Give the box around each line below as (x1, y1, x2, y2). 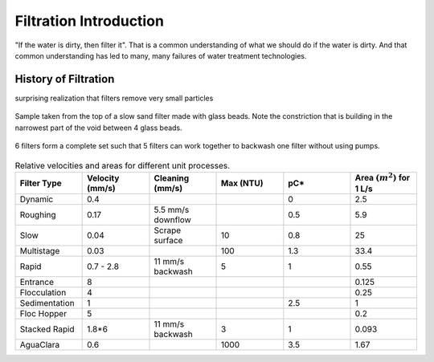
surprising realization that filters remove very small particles (14, 93, 214, 103)
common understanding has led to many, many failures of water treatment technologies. (14, 51, 307, 60)
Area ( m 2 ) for (354, 171, 410, 183)
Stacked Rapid (19, 323, 76, 335)
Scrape (154, 225, 182, 236)
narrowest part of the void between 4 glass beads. (14, 123, 182, 132)
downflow (154, 214, 192, 226)
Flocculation (19, 287, 67, 299)
